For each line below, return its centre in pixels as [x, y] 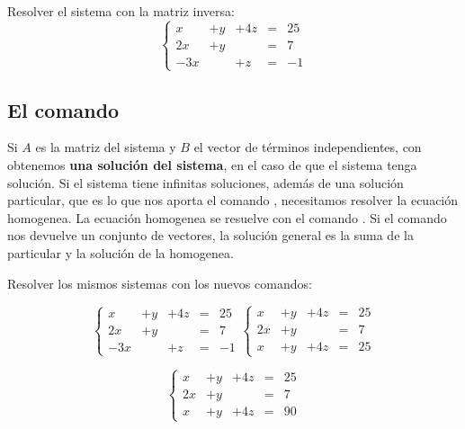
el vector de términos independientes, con [308, 147]
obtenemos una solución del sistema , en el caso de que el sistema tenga [212, 164]
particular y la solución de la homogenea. [121, 252]
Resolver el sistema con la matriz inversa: [121, 11]
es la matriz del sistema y [106, 147]
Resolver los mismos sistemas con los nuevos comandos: [160, 283]
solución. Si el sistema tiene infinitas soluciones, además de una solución [206, 182]
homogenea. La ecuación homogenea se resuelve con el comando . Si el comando [227, 217]
